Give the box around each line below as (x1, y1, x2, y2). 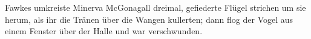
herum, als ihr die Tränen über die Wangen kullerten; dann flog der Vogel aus (5, 13, 293, 25)
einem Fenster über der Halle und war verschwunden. (5, 25, 203, 37)
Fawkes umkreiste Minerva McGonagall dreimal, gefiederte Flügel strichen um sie (5, 1, 306, 13)
